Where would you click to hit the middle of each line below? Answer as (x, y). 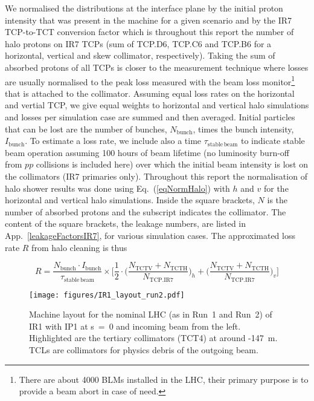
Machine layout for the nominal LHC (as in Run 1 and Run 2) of (151, 314)
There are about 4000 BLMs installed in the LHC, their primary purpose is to (164, 379)
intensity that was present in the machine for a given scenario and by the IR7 (149, 20)
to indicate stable (273, 141)
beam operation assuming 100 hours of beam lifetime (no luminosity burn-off (147, 152)
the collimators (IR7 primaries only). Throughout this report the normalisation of (156, 176)
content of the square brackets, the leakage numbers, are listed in (126, 223)
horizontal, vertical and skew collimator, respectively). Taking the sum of (140, 55)
